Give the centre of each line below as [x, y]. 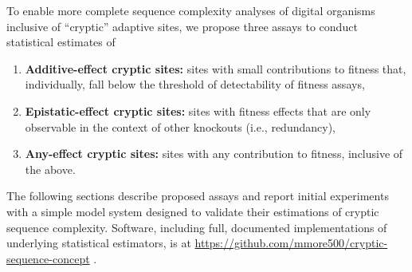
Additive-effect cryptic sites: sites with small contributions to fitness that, [216, 68]
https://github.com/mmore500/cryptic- [291, 243]
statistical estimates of [61, 42]
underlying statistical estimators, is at [99, 243]
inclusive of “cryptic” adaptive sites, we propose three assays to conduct [182, 26]
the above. [50, 169]
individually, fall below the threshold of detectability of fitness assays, [195, 84]
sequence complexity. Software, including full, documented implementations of [197, 227]
